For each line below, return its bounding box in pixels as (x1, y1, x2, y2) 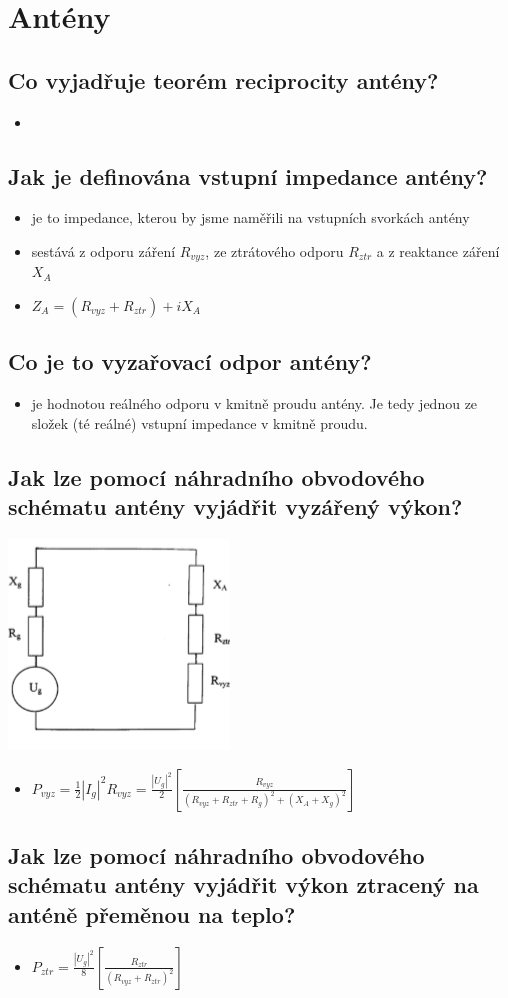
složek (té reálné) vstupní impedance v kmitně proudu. (31, 412, 368, 433)
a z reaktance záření (376, 240, 500, 261)
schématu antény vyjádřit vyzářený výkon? (8, 491, 463, 522)
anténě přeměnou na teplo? (8, 898, 296, 929)
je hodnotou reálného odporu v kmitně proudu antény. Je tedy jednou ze (31, 393, 478, 414)
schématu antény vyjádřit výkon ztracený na (8, 869, 479, 900)
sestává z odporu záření (31, 240, 176, 261)
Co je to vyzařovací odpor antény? (8, 346, 372, 377)
